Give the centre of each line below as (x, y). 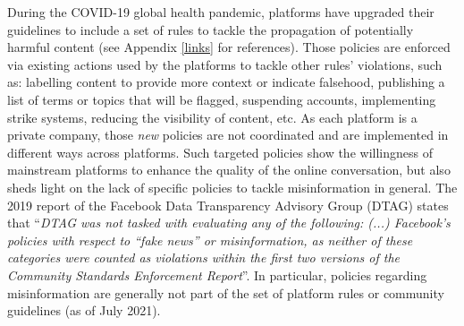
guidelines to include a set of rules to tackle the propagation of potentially (211, 29)
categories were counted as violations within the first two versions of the (204, 257)
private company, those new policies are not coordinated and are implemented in (228, 135)
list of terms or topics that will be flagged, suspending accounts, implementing (222, 99)
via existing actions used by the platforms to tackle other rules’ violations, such (225, 64)
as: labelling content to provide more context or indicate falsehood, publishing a (226, 82)
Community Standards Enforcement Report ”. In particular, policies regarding (217, 275)
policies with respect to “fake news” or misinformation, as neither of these (210, 240)
